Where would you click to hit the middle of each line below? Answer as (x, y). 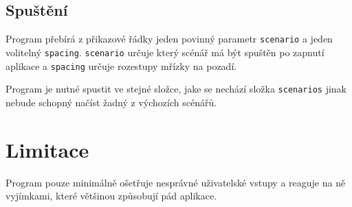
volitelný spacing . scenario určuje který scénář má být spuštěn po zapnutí (165, 52)
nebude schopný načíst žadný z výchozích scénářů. (111, 102)
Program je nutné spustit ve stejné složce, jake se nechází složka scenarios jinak (176, 89)
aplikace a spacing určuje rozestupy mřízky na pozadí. (121, 65)
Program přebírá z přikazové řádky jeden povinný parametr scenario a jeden (169, 39)
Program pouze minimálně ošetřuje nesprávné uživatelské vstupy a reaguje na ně (176, 182)
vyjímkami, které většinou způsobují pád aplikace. (111, 196)
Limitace (47, 149)
